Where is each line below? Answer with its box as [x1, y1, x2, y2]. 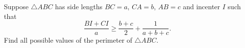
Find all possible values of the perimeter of [4, 35, 132, 45]
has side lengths [55, 1, 102, 11]
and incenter [183, 1, 220, 11]
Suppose [4, 1, 29, 11]
